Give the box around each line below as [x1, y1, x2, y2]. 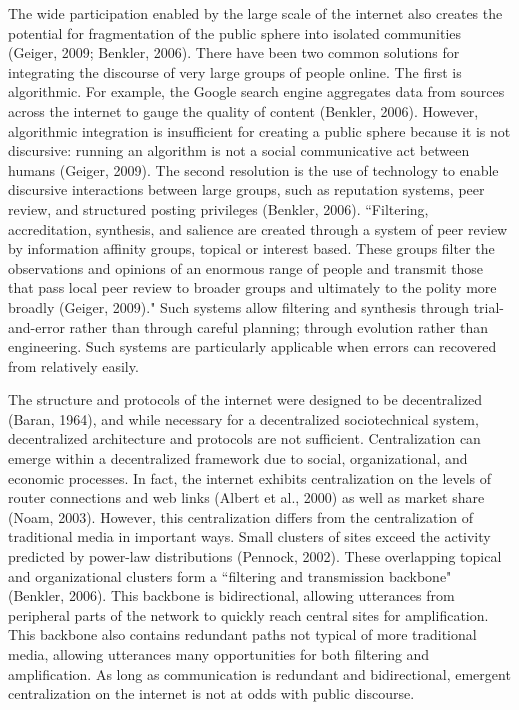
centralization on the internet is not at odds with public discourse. [8, 683, 415, 704]
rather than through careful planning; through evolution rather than [69, 316, 489, 337]
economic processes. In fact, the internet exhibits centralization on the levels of [8, 467, 492, 488]
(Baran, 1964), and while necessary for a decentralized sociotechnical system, [8, 408, 479, 429]
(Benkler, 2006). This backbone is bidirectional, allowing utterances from [8, 585, 455, 606]
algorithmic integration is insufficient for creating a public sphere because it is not [8, 120, 511, 141]
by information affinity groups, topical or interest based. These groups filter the [8, 238, 495, 259]
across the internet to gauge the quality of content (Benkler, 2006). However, [8, 100, 479, 121]
